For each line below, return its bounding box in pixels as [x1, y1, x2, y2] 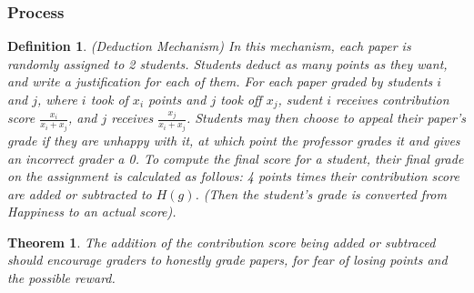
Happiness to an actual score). [7, 202, 176, 221]
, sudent [277, 90, 323, 108]
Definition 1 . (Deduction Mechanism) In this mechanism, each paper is [7, 36, 411, 56]
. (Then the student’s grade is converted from [195, 184, 447, 203]
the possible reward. [7, 268, 116, 288]
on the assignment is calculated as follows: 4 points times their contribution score [7, 167, 459, 186]
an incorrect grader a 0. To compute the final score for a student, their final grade [7, 148, 464, 167]
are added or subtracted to [7, 184, 152, 203]
